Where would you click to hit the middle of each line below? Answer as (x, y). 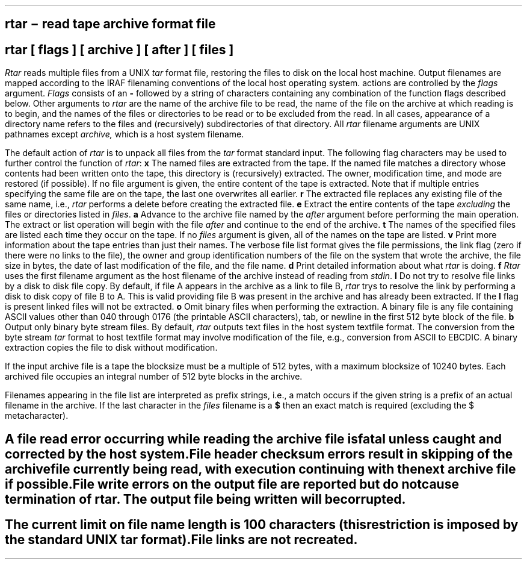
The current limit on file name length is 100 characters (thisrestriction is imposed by (262, 525)
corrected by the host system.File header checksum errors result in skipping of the (259, 454)
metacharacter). (37, 416)
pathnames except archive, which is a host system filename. (125, 134)
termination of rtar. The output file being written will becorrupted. (205, 499)
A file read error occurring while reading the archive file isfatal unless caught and (254, 439)
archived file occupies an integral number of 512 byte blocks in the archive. (154, 377)
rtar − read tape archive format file (110, 24)
